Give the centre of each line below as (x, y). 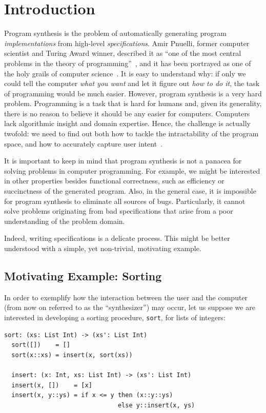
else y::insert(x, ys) (156, 405)
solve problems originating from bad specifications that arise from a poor (119, 211)
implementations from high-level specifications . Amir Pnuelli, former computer (127, 43)
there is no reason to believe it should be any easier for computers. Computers (127, 113)
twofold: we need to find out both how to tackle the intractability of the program (131, 133)
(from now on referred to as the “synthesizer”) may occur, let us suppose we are (130, 307)
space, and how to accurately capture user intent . (84, 143)
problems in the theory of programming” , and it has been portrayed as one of (128, 63)
